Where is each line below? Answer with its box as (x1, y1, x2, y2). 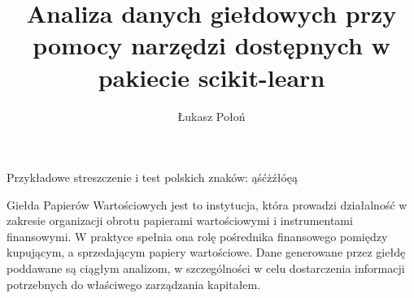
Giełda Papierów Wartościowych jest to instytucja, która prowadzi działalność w (7, 196, 407, 213)
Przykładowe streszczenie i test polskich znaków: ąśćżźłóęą (7, 169, 299, 186)
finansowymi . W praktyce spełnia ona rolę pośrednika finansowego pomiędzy (7, 227, 388, 244)
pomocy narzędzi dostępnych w (33, 28, 390, 62)
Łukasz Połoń (177, 107, 246, 124)
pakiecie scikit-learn (98, 60, 325, 93)
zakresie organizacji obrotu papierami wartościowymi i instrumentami (7, 212, 353, 229)
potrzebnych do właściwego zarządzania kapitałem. (7, 275, 261, 292)
